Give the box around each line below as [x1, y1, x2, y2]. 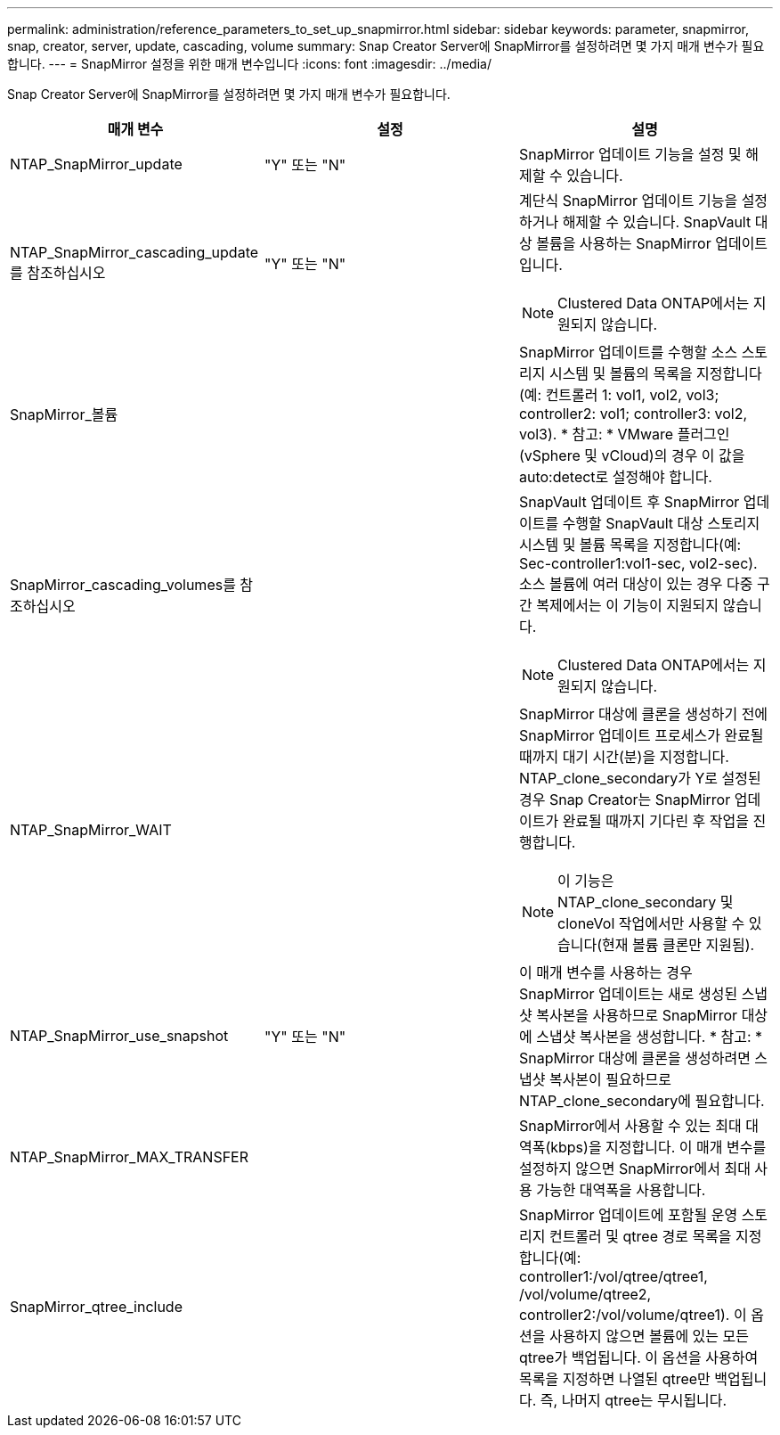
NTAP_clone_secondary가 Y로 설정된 [518, 769, 761, 787]
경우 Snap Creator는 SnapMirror [518, 791, 731, 808]
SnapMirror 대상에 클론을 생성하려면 [518, 1049, 751, 1067]
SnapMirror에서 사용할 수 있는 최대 [518, 1117, 742, 1135]
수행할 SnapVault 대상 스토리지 [562, 514, 760, 532]
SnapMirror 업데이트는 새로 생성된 [518, 985, 738, 1003]
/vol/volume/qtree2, [518, 1285, 652, 1303]
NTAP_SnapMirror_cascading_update [10, 243, 259, 261]
